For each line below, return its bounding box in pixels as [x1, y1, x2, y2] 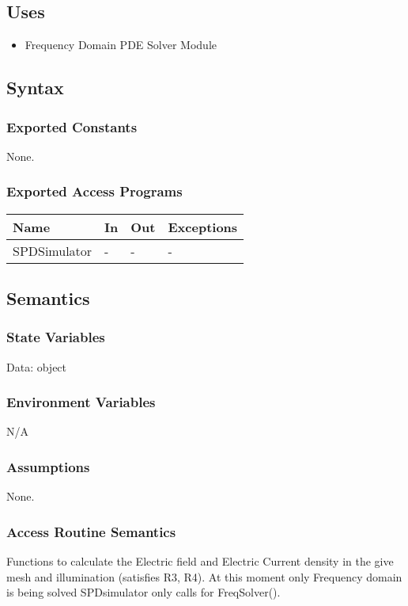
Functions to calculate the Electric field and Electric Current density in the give [6, 553, 394, 570]
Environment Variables [6, 392, 156, 412]
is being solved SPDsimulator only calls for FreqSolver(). [6, 584, 281, 600]
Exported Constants [6, 116, 138, 136]
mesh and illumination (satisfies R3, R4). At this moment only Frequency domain [6, 568, 402, 585]
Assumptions [6, 456, 90, 476]
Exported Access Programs [6, 181, 183, 201]
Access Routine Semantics [6, 521, 176, 541]
